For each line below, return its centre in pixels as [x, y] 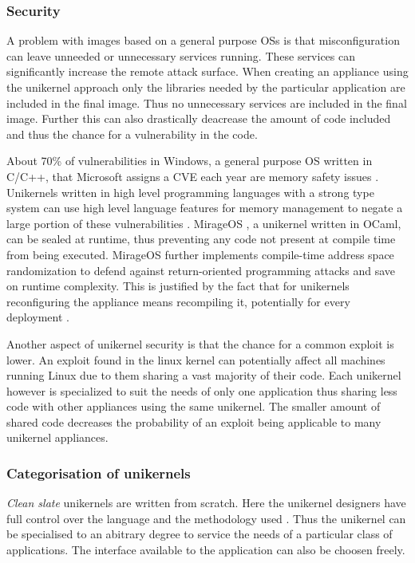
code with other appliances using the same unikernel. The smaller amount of [194, 406]
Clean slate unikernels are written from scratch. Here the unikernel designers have [206, 503]
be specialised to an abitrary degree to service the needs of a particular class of [200, 534]
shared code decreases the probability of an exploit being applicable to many [194, 421]
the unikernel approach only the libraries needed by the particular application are [206, 87]
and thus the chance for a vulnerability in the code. [132, 134]
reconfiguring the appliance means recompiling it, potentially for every [178, 301]
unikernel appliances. [57, 437]
